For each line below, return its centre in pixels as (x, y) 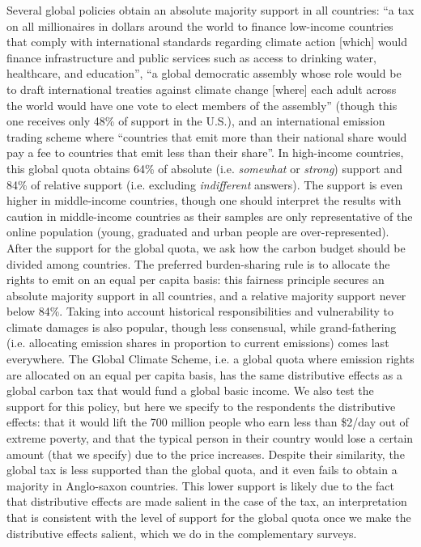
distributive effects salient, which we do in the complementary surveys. (182, 533)
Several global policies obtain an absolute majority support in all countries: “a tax (210, 10)
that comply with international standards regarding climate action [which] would (207, 42)
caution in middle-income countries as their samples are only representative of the (210, 216)
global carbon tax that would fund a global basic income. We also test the (190, 390)
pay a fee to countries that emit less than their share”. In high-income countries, (205, 153)
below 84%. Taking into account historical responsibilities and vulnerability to (200, 311)
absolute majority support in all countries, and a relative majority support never (206, 295)
